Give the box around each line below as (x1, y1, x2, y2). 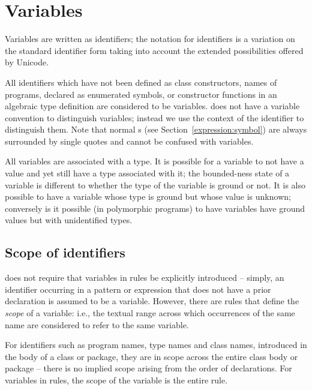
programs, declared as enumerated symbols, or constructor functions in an (5, 88, 277, 100)
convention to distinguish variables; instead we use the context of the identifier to (5, 111, 304, 124)
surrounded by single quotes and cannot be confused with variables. (5, 134, 254, 147)
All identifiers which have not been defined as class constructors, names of (5, 76, 277, 88)
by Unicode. (5, 56, 49, 68)
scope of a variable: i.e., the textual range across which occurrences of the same (5, 307, 295, 319)
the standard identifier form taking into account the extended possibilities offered (5, 44, 304, 56)
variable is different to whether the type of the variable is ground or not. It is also (5, 178, 306, 191)
